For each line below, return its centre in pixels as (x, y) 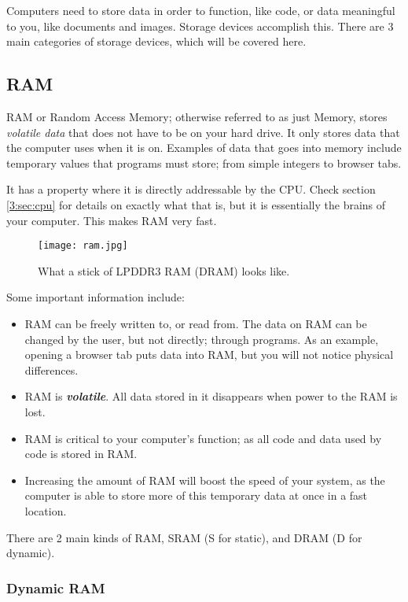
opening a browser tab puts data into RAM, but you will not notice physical (209, 355)
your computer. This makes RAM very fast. (112, 220)
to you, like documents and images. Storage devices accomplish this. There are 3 (200, 26)
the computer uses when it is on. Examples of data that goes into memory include (204, 148)
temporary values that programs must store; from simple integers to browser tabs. (204, 163)
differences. (51, 369)
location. (46, 510)
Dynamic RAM (56, 587)
